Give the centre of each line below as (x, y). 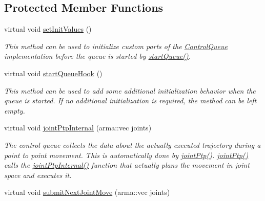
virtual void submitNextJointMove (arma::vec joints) (87, 192)
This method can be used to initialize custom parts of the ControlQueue (116, 46)
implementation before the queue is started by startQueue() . (98, 56)
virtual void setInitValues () (48, 29)
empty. (15, 110)
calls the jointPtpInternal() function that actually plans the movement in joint (127, 165)
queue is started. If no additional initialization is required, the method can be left (130, 100)
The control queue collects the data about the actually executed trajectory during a (132, 144)
